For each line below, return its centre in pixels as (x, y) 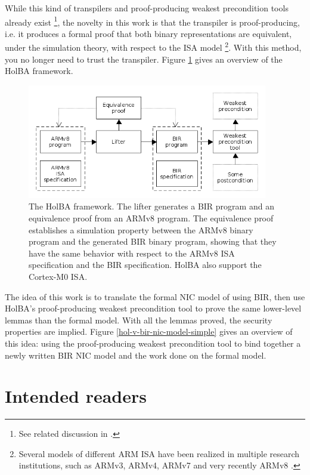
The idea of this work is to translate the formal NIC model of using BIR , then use (155, 296)
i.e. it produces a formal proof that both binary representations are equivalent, (148, 33)
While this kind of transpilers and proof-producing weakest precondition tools (147, 8)
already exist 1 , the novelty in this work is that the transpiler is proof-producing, (152, 21)
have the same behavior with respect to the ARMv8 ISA (132, 253)
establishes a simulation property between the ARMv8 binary (141, 229)
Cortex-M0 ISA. (58, 276)
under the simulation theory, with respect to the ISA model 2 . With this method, (153, 47)
